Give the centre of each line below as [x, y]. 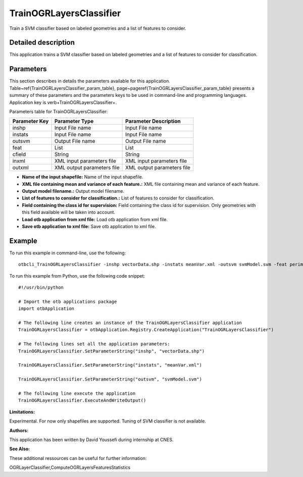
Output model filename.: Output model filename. [73, 191]
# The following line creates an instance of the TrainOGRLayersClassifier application [130, 323]
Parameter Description [153, 121]
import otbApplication [46, 309]
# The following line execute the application [77, 393]
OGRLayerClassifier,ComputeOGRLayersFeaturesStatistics [70, 467]
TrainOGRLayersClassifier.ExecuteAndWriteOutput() [82, 401]
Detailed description [42, 43]
